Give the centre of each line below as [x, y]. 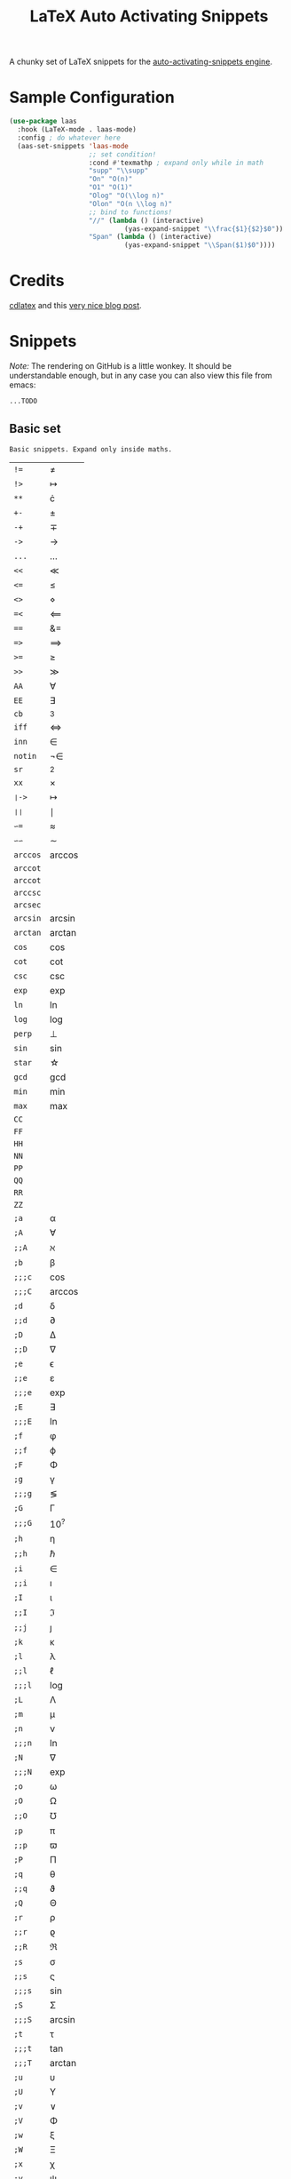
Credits [37, 281]
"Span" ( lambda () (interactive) [150, 237]
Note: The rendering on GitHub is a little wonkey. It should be [121, 366]
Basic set [35, 429]
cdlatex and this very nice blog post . [75, 306]
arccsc [28, 892]
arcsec [28, 905]
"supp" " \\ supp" [118, 171]
